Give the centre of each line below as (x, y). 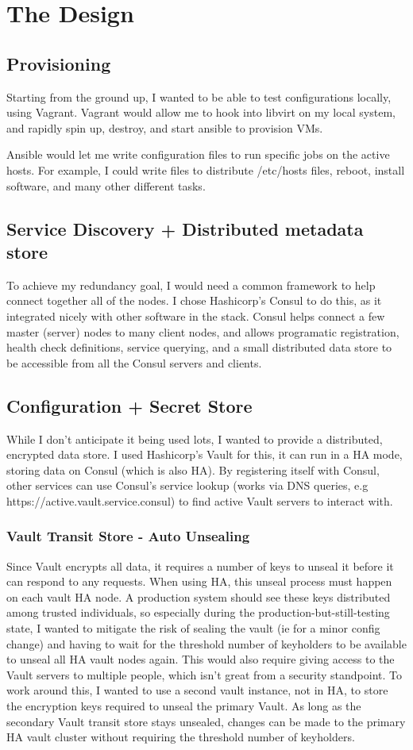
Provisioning (59, 63)
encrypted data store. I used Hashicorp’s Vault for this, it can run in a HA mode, (205, 454)
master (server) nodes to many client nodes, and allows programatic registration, (203, 331)
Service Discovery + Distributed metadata (185, 228)
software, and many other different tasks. (106, 185)
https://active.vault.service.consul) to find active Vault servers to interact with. (200, 500)
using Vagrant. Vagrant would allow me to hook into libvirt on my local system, (201, 112)
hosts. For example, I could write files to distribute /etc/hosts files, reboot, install (206, 169)
